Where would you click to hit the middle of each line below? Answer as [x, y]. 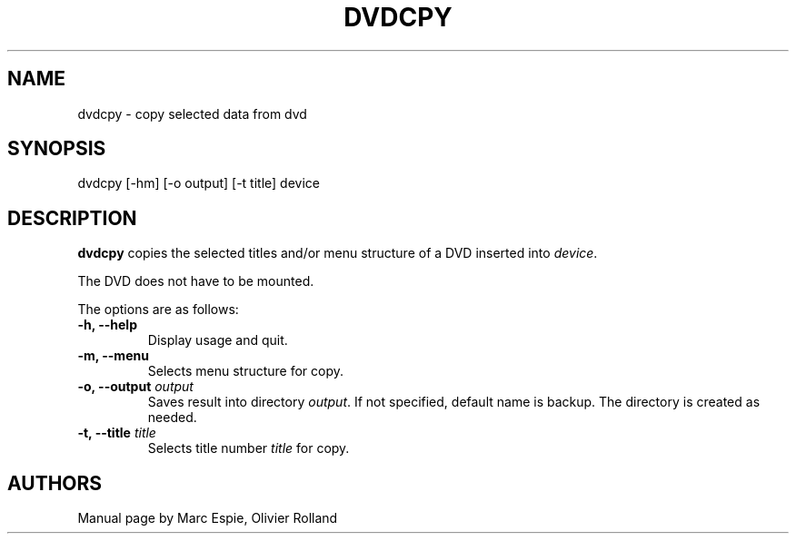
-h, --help [107, 325]
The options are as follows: [158, 310]
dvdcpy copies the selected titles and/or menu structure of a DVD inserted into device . [338, 253]
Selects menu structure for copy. [246, 371]
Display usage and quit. [218, 340]
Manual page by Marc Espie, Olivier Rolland [208, 518]
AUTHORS [55, 483]
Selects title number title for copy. [249, 448]
